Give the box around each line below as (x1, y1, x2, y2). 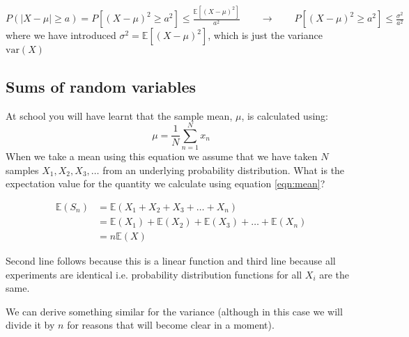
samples (6, 162, 39, 177)
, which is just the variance (208, 28, 323, 42)
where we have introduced (6, 28, 116, 42)
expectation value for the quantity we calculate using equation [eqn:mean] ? (6, 176, 325, 191)
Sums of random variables (6, 75, 196, 97)
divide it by (6, 318, 55, 332)
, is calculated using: (241, 108, 328, 123)
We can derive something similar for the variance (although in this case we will (6, 304, 343, 318)
